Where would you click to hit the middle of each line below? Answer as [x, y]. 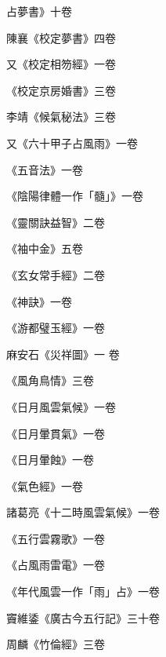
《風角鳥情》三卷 [50, 380]
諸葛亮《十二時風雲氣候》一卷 [83, 512]
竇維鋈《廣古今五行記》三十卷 [83, 617]
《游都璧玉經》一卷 [56, 328]
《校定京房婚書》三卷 [61, 90]
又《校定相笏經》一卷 [61, 64]
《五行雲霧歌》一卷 [56, 538]
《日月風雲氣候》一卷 [61, 406]
